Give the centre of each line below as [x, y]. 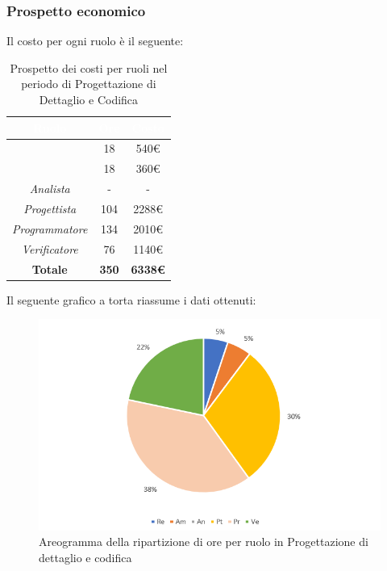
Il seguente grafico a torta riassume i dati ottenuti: [131, 299]
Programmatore [50, 228]
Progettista [50, 208]
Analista [50, 189]
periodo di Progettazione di [89, 84]
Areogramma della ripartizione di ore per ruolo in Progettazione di [204, 542]
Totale [50, 269]
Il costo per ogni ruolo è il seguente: [95, 41]
